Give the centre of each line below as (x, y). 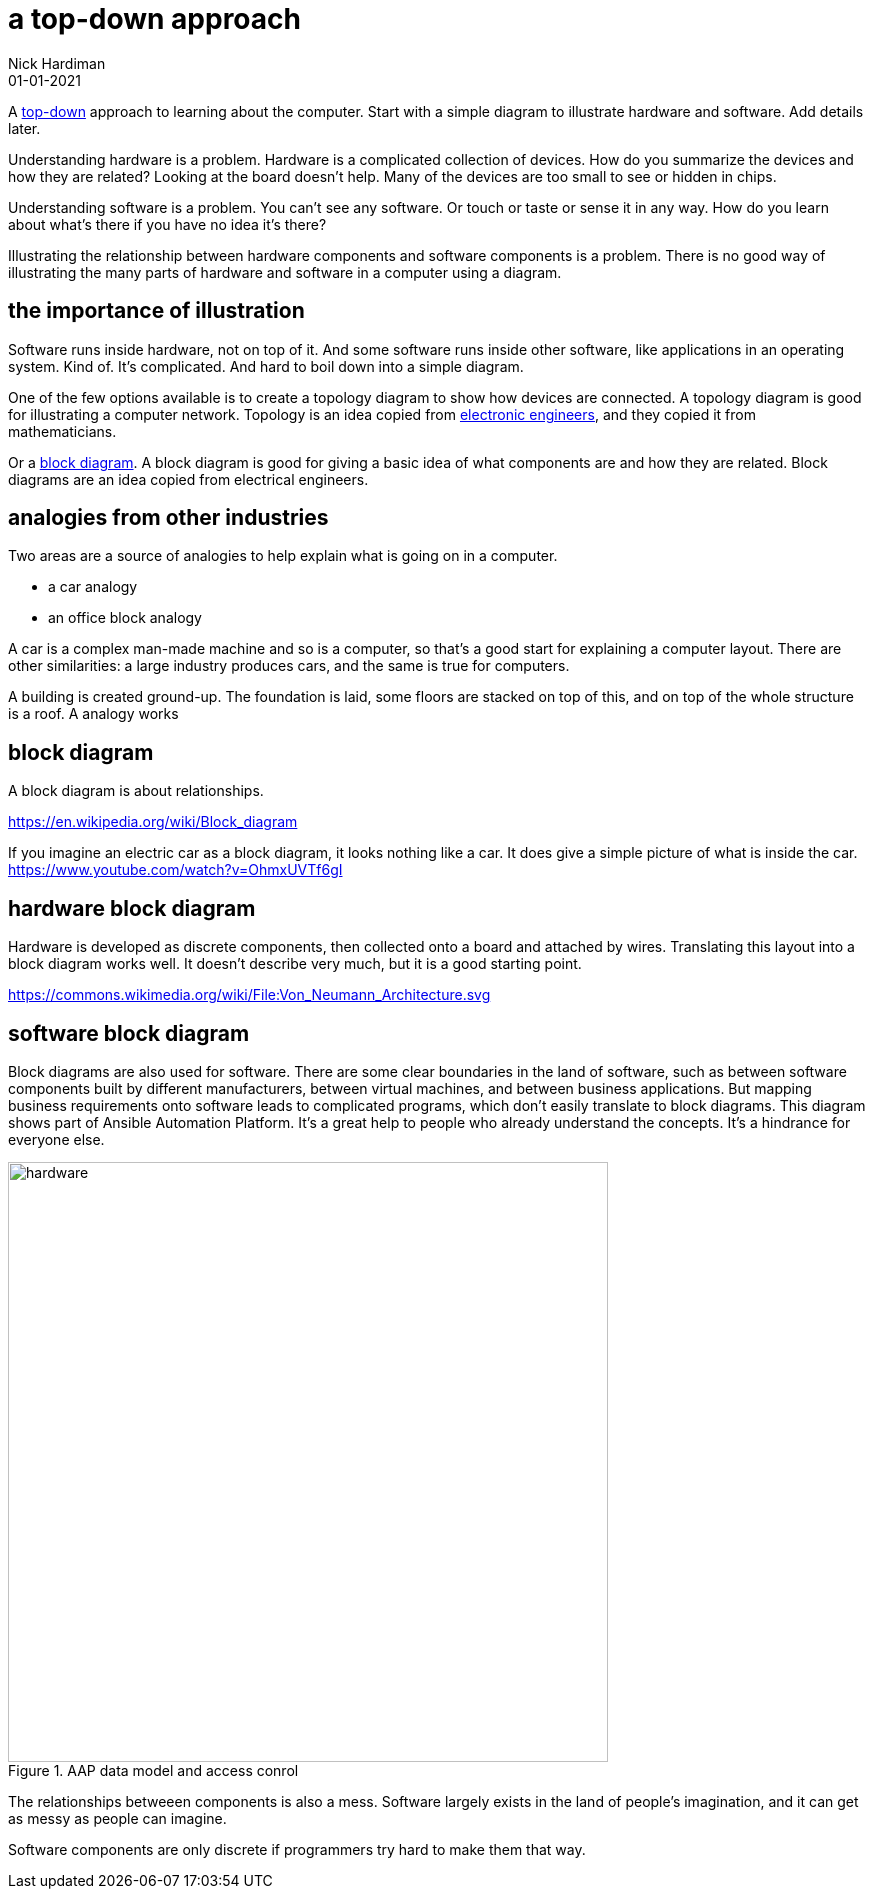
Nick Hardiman (57, 63)
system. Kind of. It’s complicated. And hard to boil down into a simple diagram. (266, 366)
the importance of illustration (156, 311)
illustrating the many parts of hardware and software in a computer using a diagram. (285, 272)
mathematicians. (62, 431)
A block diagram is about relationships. (136, 791)
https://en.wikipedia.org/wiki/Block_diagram (153, 822)
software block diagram (129, 1033)
